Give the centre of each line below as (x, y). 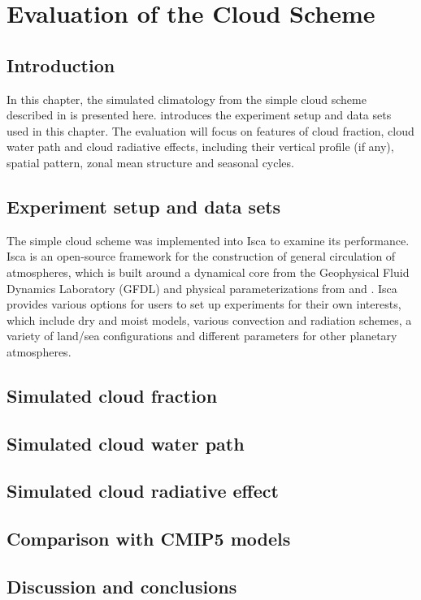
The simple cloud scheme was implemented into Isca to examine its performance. (208, 240)
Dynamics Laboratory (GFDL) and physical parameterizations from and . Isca (202, 288)
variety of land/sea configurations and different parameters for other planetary (202, 336)
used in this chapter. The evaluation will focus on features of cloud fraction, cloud (210, 130)
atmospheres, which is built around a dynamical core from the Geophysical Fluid (208, 272)
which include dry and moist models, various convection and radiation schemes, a (209, 319)
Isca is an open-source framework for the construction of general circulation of (201, 256)
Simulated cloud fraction (112, 395)
